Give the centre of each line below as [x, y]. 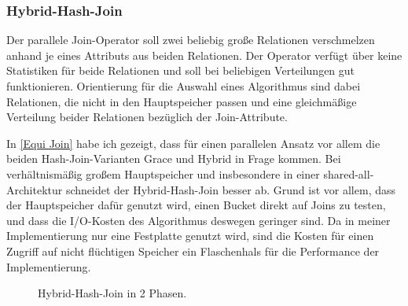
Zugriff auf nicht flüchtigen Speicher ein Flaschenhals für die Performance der [193, 251]
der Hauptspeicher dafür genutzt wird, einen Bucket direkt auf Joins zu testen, [196, 205]
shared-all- [349, 173]
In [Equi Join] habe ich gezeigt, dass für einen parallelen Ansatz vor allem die [193, 143]
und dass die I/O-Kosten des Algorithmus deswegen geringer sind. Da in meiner [198, 220]
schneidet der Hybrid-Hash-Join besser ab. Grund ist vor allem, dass [231, 189]
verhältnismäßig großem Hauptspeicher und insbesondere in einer [163, 173]
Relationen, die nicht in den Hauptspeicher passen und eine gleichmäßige [182, 101]
